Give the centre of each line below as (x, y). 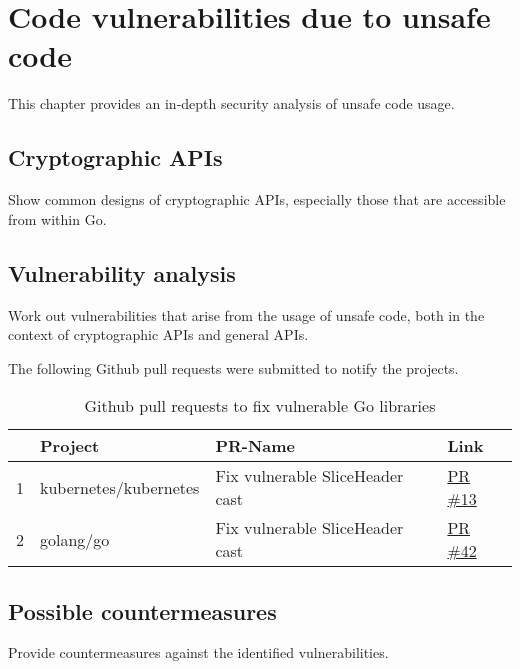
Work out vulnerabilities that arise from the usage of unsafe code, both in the (246, 314)
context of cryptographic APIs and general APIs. (158, 334)
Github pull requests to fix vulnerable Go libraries (260, 406)
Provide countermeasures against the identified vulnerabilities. (198, 652)
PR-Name (255, 446)
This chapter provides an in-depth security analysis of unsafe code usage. (231, 103)
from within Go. (57, 218)
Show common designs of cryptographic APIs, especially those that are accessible (257, 199)
